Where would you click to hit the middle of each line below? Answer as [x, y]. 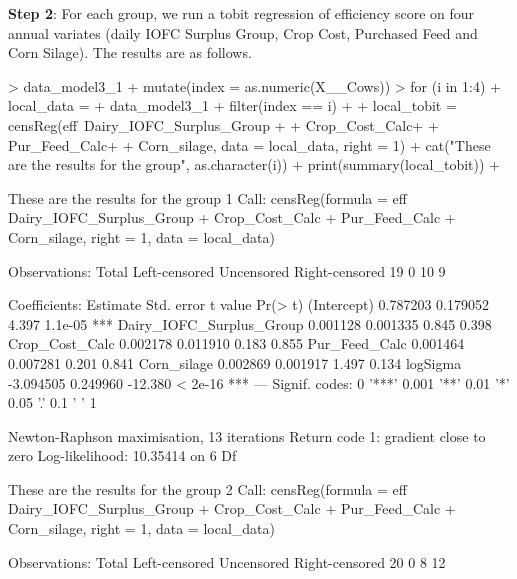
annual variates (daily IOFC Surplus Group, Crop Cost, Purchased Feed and [243, 32]
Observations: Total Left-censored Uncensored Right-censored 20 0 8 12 [227, 561]
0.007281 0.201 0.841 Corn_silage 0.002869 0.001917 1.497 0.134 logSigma [235, 362]
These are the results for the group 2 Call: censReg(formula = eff [207, 488]
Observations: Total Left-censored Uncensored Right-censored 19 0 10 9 [227, 270]
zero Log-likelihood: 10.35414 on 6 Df [122, 455]
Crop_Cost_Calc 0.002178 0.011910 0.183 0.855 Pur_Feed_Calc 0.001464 [236, 343]
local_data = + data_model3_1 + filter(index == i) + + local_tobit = [232, 105]
